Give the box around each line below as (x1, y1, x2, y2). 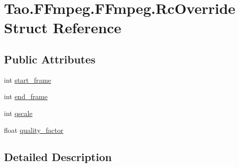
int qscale (4, 108, 33, 118)
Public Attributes (4, 51, 96, 66)
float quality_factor (4, 124, 64, 135)
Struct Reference (4, 17, 121, 38)
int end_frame (4, 91, 48, 102)
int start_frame (4, 74, 51, 85)
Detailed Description (4, 149, 112, 164)
